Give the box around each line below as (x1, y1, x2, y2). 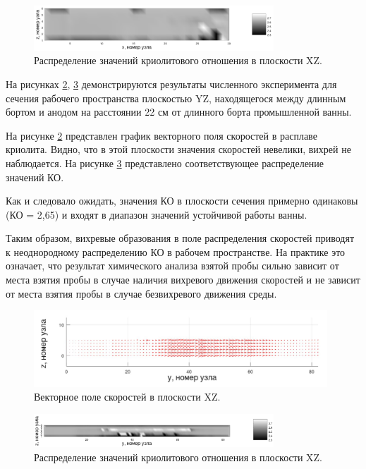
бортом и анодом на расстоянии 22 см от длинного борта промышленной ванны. (6, 104, 352, 119)
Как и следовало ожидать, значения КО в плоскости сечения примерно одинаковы (6, 193, 358, 208)
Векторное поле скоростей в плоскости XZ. (34, 389, 221, 404)
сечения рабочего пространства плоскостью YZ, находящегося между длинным (6, 90, 346, 105)
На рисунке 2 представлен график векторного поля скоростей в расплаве (6, 128, 317, 142)
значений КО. (6, 169, 64, 184)
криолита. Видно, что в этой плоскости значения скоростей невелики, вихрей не (6, 142, 351, 157)
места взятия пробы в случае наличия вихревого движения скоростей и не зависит (6, 272, 360, 287)
